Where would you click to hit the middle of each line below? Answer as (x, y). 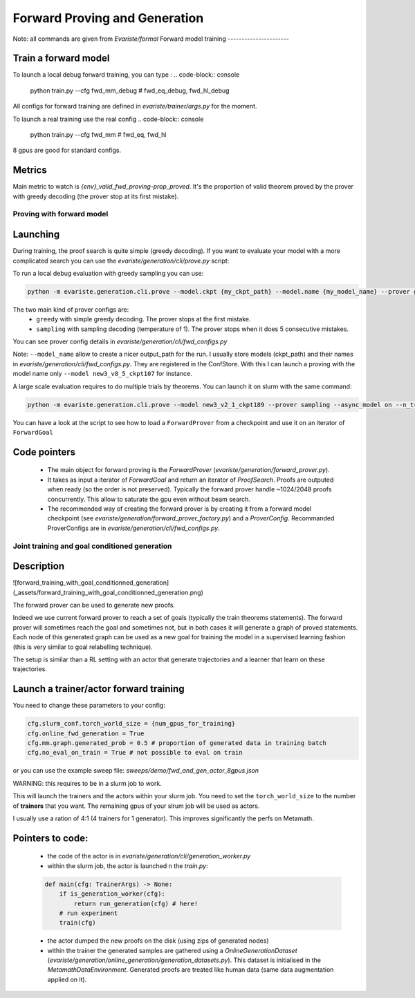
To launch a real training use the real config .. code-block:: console (108, 119)
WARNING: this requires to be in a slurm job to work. (87, 783)
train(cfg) (77, 923)
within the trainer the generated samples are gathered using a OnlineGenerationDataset (172, 950)
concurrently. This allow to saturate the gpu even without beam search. (149, 499)
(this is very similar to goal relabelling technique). (83, 647)
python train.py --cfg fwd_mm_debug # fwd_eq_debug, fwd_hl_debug (130, 91)
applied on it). (67, 979)
